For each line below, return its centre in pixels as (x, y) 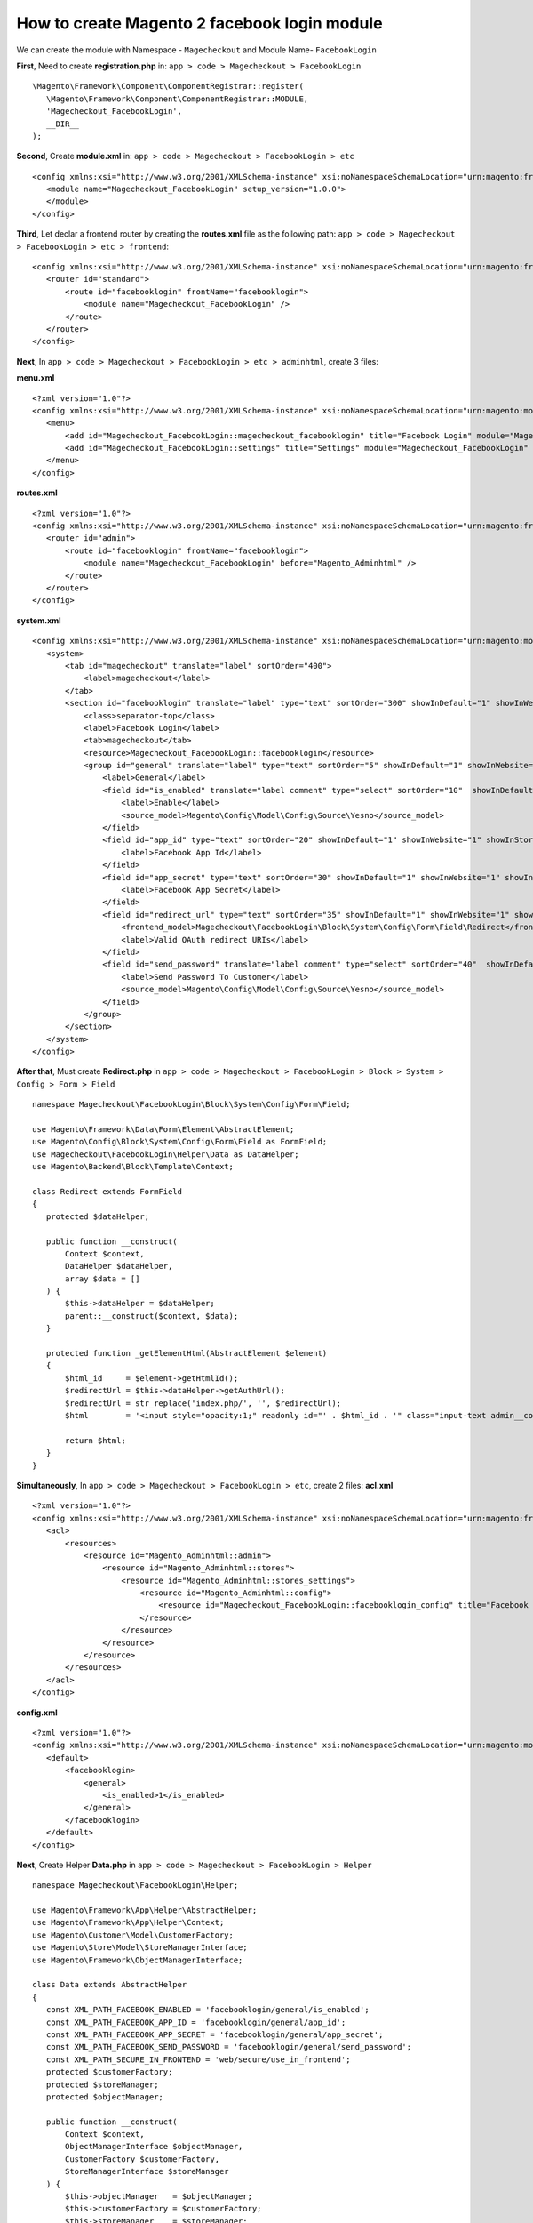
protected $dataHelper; (98, 1216)
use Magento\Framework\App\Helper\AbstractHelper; (145, 1910)
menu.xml (36, 378)
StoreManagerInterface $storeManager (147, 2171)
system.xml (39, 620)
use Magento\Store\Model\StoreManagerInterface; (140, 1948)
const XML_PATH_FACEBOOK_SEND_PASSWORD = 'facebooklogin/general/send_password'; (229, 2047)
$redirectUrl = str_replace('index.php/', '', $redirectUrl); (203, 1403)
